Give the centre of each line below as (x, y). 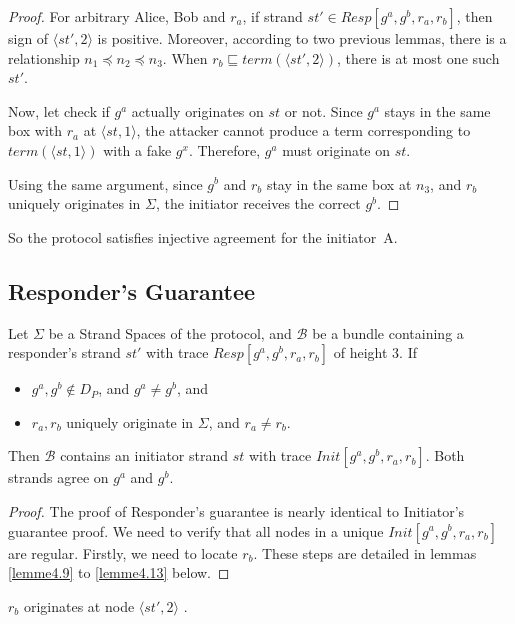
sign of (28, 38)
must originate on (336, 149)
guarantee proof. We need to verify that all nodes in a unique (196, 530)
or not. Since (323, 110)
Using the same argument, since (105, 183)
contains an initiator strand (144, 455)
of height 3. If (375, 352)
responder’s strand (64, 352)
